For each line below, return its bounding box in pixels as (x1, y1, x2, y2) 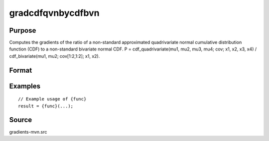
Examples (9, 82, 41, 90)
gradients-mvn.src (9, 129, 47, 135)
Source (9, 116, 32, 124)
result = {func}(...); (18, 103, 74, 109)
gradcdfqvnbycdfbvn (9, 7, 100, 18)
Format (9, 66, 32, 74)
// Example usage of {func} (18, 96, 87, 102)
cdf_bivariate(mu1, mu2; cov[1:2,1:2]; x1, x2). (9, 53, 100, 59)
